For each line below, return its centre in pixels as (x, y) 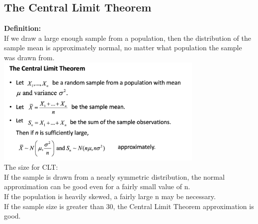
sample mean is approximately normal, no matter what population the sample (123, 48)
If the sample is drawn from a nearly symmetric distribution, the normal (114, 176)
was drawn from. (29, 57)
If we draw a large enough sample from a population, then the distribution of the (128, 38)
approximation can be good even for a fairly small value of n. (97, 186)
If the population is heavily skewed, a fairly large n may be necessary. (110, 196)
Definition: (23, 28)
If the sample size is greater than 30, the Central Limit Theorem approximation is (129, 206)
